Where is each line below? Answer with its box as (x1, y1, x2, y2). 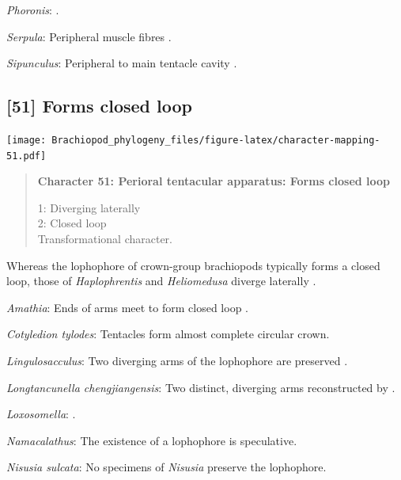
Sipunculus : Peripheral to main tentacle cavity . (6, 55, 237, 71)
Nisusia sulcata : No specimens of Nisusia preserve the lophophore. (6, 459, 327, 475)
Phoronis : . (6, 2, 59, 17)
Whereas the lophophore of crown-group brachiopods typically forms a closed (6, 257, 380, 273)
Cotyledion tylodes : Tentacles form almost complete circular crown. (6, 326, 330, 342)
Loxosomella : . (6, 406, 76, 422)
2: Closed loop (37, 215, 107, 231)
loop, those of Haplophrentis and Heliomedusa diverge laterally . (6, 272, 316, 289)
